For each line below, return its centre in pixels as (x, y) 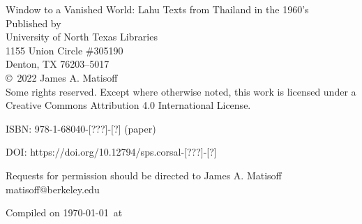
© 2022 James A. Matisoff (62, 77)
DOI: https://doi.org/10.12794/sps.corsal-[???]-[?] (111, 152)
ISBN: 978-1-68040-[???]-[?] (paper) (81, 128)
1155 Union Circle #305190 (65, 50)
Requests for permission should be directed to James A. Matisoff (144, 175)
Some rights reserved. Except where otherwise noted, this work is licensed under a (181, 91)
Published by (33, 23)
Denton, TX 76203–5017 (58, 64)
